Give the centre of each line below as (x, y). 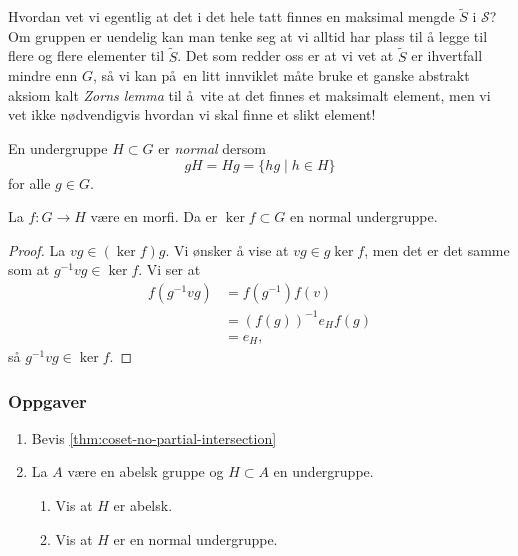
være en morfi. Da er (154, 216)
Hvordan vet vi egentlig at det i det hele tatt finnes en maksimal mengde (231, 16)
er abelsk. (143, 505)
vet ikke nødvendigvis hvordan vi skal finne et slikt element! (192, 114)
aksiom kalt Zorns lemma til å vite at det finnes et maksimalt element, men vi (249, 94)
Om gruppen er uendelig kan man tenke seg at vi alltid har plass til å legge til (248, 35)
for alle (29, 182)
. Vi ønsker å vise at (227, 249)
